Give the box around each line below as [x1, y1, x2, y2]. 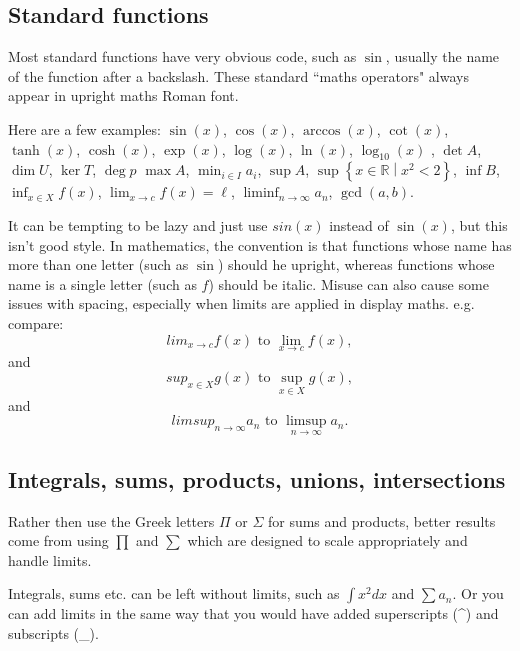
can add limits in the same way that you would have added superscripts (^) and [8, 603, 499, 624]
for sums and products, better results [267, 510, 496, 531]
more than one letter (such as [8, 254, 189, 275]
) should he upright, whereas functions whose [217, 254, 495, 275]
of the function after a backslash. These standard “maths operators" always [8, 65, 469, 86]
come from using [8, 530, 109, 551]
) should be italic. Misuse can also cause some [208, 273, 489, 294]
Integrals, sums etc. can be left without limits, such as [8, 583, 340, 604]
